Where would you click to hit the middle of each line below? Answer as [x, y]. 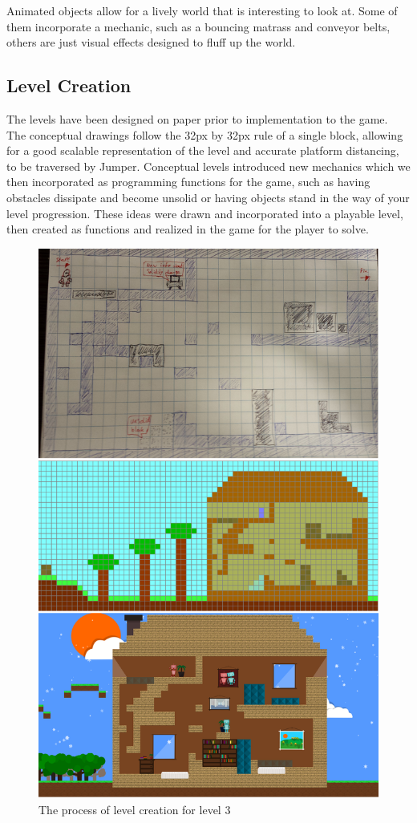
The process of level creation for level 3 [135, 810]
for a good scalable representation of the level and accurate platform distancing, [203, 150]
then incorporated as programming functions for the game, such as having [188, 182]
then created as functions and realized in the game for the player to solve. [188, 229]
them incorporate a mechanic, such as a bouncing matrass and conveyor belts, [198, 26]
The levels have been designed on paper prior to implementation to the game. [197, 118]
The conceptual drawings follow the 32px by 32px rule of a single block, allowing [205, 134]
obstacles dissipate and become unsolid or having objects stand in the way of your [208, 197]
